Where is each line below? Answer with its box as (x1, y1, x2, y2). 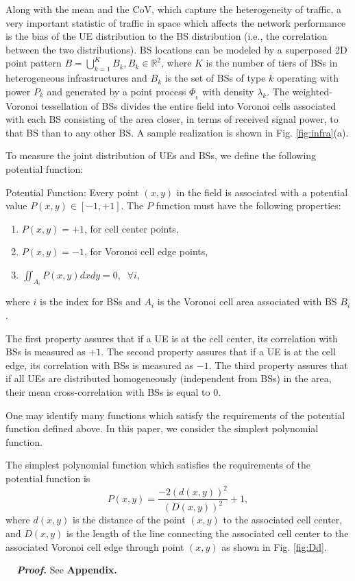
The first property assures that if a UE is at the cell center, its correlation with (5, 331, 338, 345)
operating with (277, 71, 339, 85)
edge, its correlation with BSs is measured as (5, 357, 194, 372)
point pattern (5, 56, 62, 70)
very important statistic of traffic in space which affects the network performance (5, 15, 346, 29)
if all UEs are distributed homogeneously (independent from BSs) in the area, (5, 371, 332, 386)
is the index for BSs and (39, 294, 141, 309)
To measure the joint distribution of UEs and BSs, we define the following (5, 148, 317, 163)
